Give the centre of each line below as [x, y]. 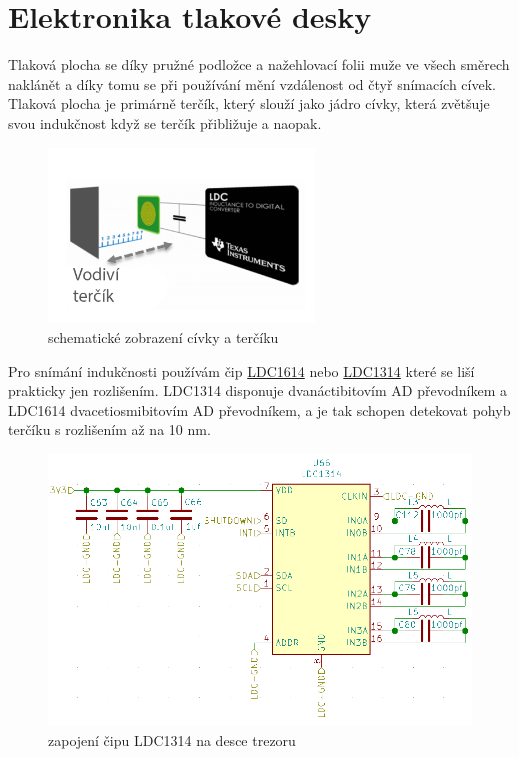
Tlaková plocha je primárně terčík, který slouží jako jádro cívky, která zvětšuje [249, 103]
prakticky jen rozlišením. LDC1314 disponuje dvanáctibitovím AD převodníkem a [258, 390]
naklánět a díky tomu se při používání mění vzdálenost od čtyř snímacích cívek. [252, 83]
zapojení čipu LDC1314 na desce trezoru [172, 739]
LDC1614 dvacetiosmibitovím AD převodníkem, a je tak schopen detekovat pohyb [259, 409]
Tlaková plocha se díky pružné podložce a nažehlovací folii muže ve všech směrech [259, 64]
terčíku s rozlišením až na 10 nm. [109, 429]
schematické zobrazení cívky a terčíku [163, 336]
